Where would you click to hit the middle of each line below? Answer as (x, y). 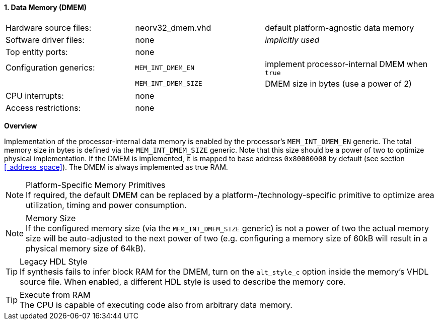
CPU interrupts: (35, 95)
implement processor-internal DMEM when (346, 64)
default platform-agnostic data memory (340, 27)
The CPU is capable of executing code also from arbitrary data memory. (156, 305)
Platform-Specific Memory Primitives (96, 185)
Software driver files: (45, 40)
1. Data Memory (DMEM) (46, 7)
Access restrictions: (43, 108)
